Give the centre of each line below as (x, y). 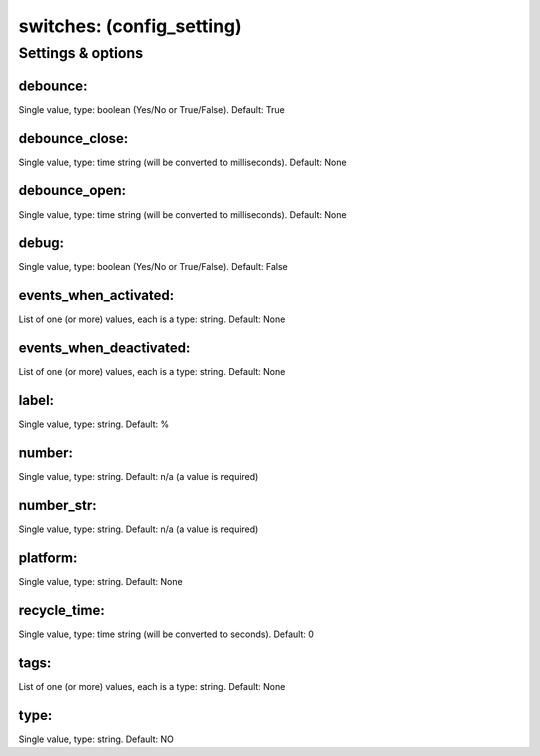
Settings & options (81, 53)
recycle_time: (61, 610)
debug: (41, 243)
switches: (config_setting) (130, 26)
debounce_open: (72, 190)
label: (36, 400)
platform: (48, 557)
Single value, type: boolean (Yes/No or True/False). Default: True (151, 109)
